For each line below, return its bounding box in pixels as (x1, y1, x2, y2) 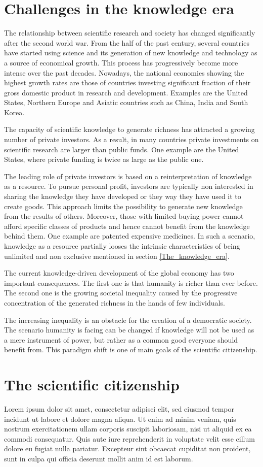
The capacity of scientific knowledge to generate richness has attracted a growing (4, 124, 255, 135)
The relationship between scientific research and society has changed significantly (4, 27, 255, 38)
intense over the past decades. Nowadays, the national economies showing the (4, 67, 244, 78)
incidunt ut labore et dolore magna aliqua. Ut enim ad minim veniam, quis (4, 413, 236, 424)
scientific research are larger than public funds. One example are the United (4, 144, 239, 154)
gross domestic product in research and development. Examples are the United (4, 87, 248, 97)
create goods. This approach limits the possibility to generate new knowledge (4, 201, 243, 211)
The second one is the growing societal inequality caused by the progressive (4, 287, 238, 298)
